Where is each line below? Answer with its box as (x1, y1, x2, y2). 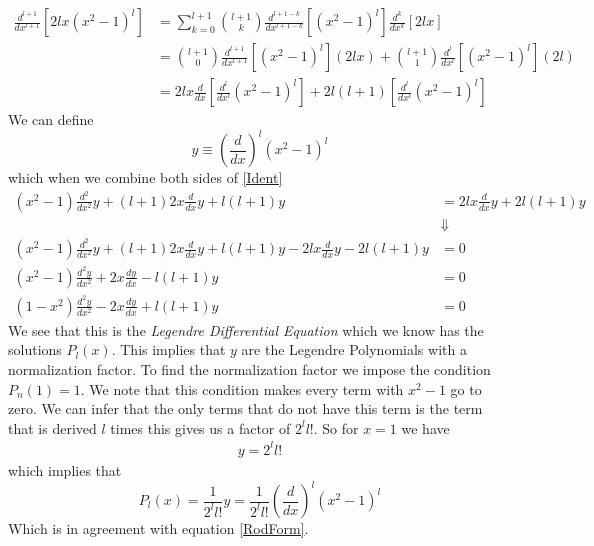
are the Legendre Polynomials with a (241, 339, 467, 360)
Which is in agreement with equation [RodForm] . (8, 518, 309, 539)
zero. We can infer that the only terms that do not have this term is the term (8, 398, 483, 419)
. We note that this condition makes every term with (80, 378, 404, 399)
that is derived (8, 417, 97, 438)
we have (401, 417, 450, 438)
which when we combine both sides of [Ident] (8, 167, 283, 188)
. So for (313, 417, 359, 438)
